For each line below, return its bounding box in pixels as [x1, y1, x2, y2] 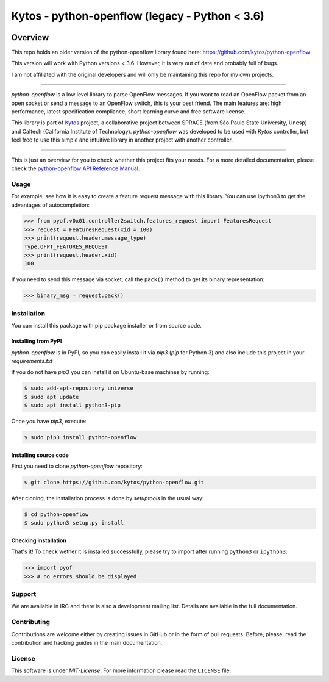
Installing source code [11, 451, 69, 459]
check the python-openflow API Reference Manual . [11, 165, 140, 172]
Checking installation [11, 537, 67, 544]
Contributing [11, 618, 50, 626]
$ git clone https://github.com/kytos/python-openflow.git [24, 479, 204, 486]
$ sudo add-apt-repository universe [24, 385, 134, 392]
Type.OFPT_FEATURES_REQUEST [24, 243, 108, 250]
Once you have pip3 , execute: [11, 418, 87, 425]
